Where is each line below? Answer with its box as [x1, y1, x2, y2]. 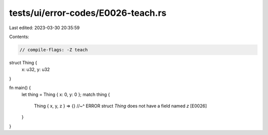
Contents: [9, 34, 29, 40]
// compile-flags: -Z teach [19, 47, 88, 52]
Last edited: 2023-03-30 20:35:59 [9, 25, 80, 31]
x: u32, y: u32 [21, 67, 50, 73]
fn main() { [9, 85, 31, 91]
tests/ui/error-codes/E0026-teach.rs [9, 7, 167, 18]
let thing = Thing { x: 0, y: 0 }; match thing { [21, 91, 110, 97]
